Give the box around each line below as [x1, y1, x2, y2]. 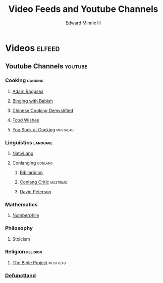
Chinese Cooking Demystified [12, 108, 73, 113]
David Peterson [19, 188, 52, 194]
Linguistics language [5, 139, 53, 146]
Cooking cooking [5, 77, 44, 84]
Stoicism [12, 236, 31, 242]
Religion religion [5, 248, 43, 255]
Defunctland [5, 272, 36, 279]
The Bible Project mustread [12, 259, 66, 266]
